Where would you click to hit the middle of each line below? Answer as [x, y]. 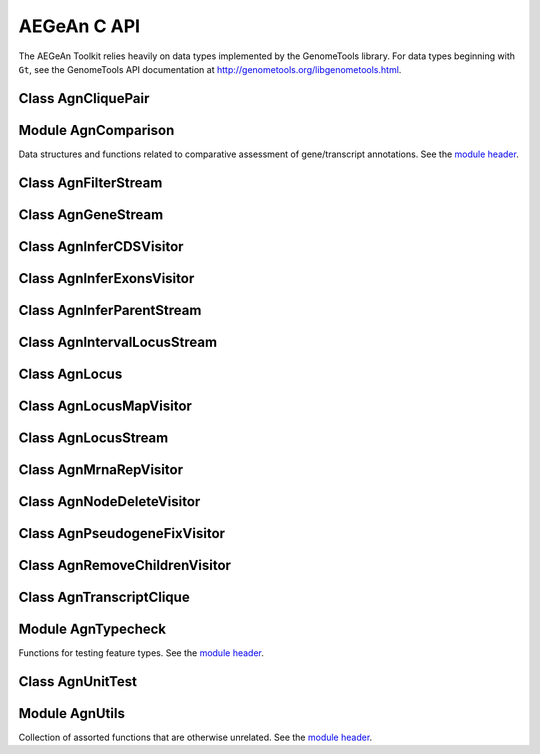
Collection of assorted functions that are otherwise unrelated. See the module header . [195, 737]
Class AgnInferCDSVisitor [101, 246]
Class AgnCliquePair [84, 98]
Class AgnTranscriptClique [104, 596]
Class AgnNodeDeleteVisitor [109, 501]
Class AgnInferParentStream [110, 310]
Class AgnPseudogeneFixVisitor [121, 533]
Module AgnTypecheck [92, 628]
